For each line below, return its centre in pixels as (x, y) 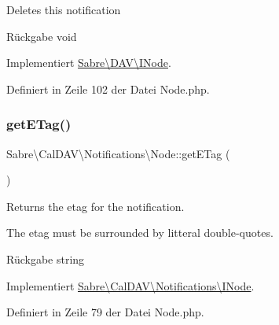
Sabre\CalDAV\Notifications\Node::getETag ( (118, 153)
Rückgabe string (46, 259)
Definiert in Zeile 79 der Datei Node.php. (105, 312)
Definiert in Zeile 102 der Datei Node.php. (108, 89)
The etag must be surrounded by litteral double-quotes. (140, 233)
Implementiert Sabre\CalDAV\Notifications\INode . (130, 285)
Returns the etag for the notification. (95, 206)
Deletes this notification (64, 9)
